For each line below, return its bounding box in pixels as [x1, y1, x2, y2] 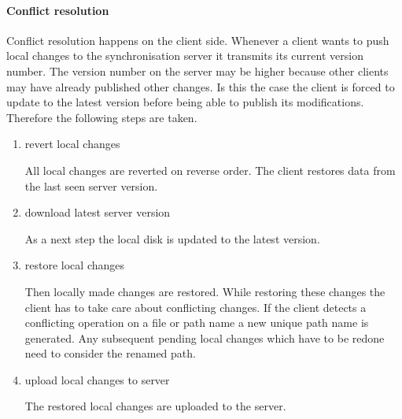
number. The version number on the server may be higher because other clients [6, 62, 389, 79]
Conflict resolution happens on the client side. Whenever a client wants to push [6, 32, 389, 48]
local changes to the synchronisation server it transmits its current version [6, 47, 363, 64]
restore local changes [24, 257, 125, 273]
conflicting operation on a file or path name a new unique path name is [24, 314, 369, 331]
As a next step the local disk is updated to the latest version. [24, 230, 320, 247]
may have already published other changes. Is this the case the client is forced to [6, 78, 395, 95]
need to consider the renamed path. [24, 345, 196, 362]
